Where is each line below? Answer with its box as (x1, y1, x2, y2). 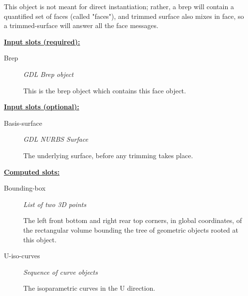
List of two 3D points (23, 199, 86, 209)
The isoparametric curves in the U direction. (23, 283, 155, 293)
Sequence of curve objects (23, 266, 98, 277)
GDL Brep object (23, 69, 74, 79)
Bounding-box (4, 183, 46, 193)
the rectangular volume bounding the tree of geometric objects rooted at (23, 224, 238, 235)
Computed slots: (4, 166, 60, 177)
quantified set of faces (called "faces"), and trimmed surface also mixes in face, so (4, 11, 244, 21)
